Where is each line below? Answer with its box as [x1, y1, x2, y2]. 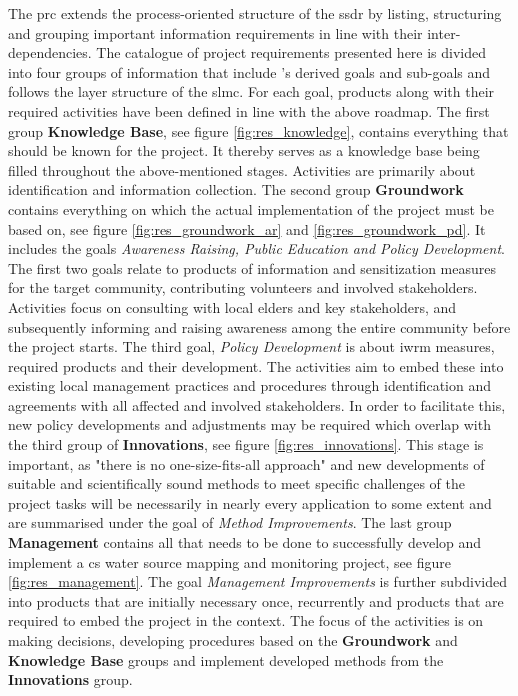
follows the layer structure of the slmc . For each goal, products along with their [8, 81, 495, 102]
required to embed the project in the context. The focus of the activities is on [8, 610, 484, 631]
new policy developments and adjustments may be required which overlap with [8, 414, 491, 435]
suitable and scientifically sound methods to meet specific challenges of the [8, 473, 465, 494]
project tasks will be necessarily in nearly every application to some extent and [8, 492, 492, 513]
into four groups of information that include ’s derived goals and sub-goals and [8, 61, 491, 82]
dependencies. [8, 42, 92, 63]
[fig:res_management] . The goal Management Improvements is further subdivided [8, 571, 507, 592]
